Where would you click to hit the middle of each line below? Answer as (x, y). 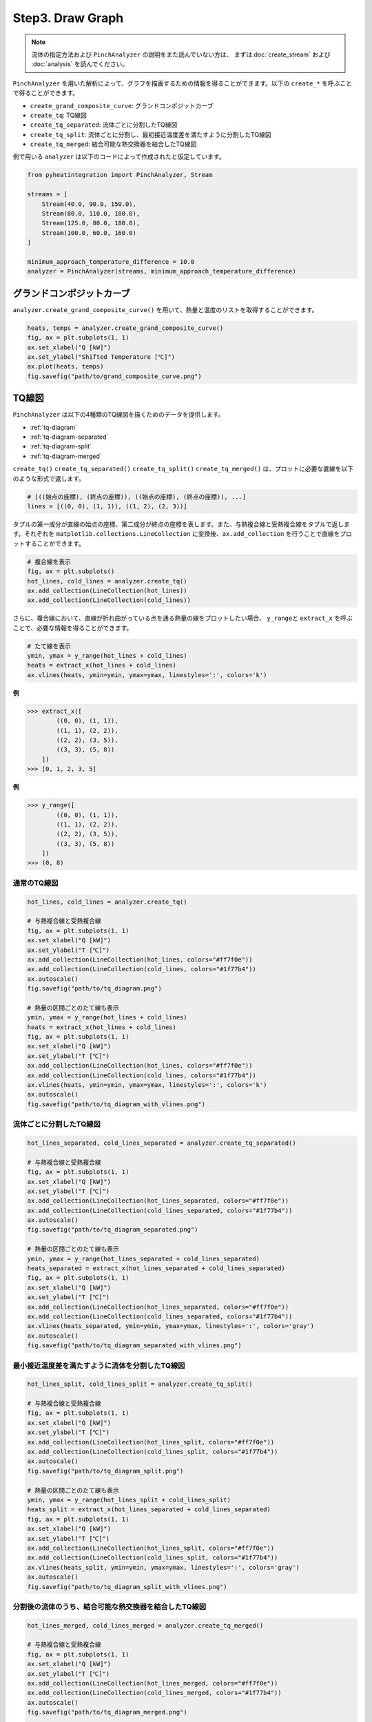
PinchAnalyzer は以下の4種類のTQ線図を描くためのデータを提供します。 (118, 415)
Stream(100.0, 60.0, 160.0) (89, 233)
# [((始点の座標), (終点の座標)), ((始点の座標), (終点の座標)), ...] (137, 497)
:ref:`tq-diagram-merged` (66, 456)
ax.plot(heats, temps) (65, 366)
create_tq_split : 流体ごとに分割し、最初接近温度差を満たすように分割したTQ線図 (151, 134)
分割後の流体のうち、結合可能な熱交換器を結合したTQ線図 (110, 1606)
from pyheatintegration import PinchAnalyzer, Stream (120, 175)
